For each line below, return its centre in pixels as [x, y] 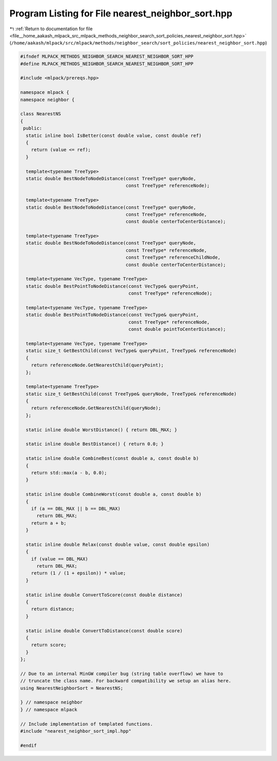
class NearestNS [41, 114]
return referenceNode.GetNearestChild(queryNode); [96, 408]
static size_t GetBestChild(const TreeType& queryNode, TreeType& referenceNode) [131, 394]
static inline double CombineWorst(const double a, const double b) [114, 494]
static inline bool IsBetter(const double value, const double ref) [114, 135]
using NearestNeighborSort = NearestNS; [72, 688]
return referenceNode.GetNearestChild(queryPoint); [97, 365]
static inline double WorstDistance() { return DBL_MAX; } [102, 430]
